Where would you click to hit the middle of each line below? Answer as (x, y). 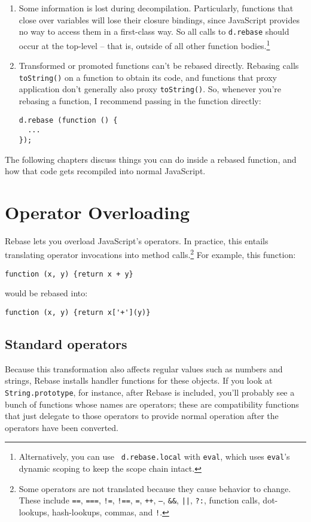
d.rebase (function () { (68, 120)
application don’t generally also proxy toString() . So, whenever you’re (150, 89)
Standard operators (66, 344)
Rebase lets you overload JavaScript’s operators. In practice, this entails (137, 240)
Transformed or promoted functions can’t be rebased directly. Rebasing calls (159, 66)
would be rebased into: (46, 293)
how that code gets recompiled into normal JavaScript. (105, 171)
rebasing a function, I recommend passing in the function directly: (140, 101)
